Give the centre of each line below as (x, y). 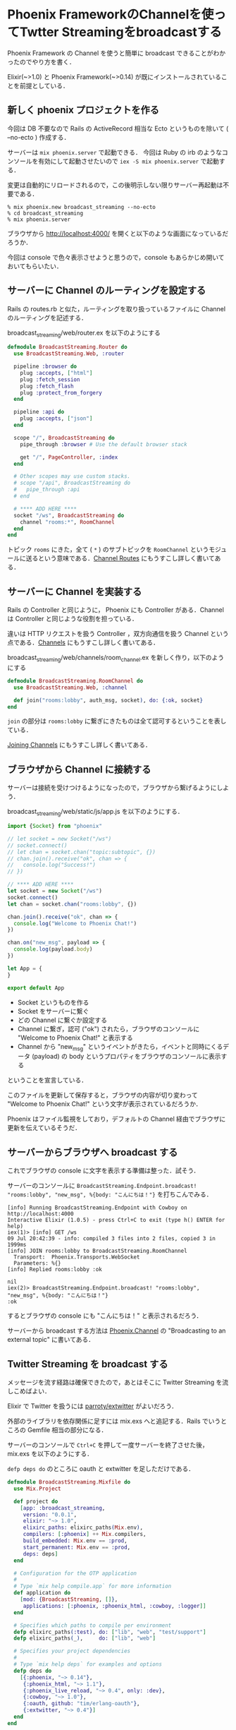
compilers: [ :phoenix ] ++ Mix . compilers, (85, 1534)
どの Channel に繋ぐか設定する (62, 1020)
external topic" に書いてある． (51, 1340)
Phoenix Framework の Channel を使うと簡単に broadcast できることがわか (117, 53)
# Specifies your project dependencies (72, 1651)
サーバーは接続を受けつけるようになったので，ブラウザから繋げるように (112, 788)
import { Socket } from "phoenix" (55, 827)
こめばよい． (32, 1391)
